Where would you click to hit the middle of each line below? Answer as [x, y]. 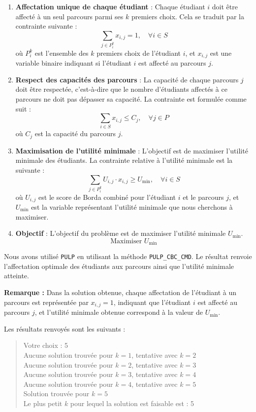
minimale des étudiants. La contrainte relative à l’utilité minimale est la [124, 160]
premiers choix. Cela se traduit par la [188, 16]
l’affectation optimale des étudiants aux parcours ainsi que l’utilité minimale [119, 266]
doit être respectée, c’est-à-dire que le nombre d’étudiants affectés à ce [121, 89]
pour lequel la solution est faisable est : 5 [132, 403]
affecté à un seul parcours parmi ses [69, 16]
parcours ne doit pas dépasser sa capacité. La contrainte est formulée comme [131, 98]
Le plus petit [43, 403]
